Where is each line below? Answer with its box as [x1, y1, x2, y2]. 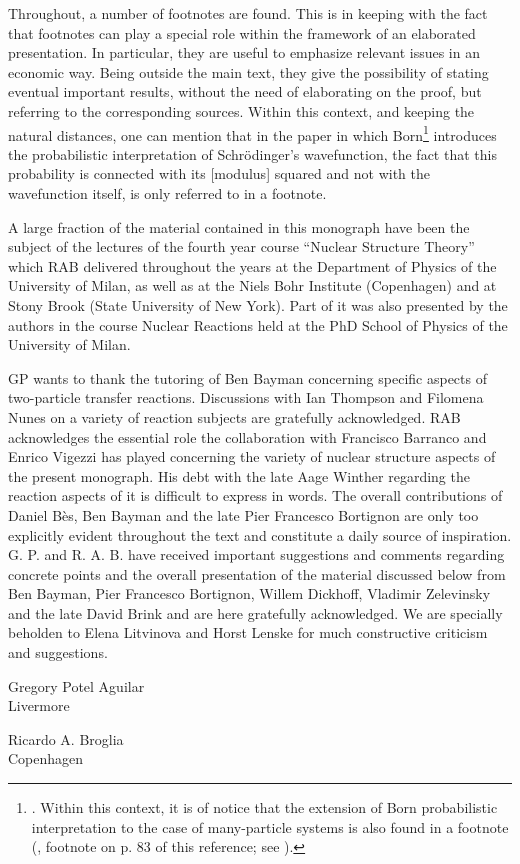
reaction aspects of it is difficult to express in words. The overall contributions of [8, 485, 503, 506]
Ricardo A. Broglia [8, 728, 124, 749]
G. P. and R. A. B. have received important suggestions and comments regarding [8, 544, 505, 565]
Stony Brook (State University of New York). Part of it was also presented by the [8, 294, 508, 315]
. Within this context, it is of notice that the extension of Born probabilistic [31, 797, 498, 818]
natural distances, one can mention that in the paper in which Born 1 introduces [8, 121, 497, 145]
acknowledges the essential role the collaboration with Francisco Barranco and [8, 426, 487, 447]
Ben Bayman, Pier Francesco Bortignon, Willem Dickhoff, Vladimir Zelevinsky [8, 583, 491, 604]
